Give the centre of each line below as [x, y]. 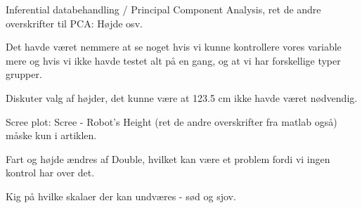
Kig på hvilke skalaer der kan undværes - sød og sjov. [121, 196]
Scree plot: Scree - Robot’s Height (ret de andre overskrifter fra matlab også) [172, 121]
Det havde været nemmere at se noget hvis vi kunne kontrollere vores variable [174, 47]
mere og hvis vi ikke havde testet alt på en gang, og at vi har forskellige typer [173, 60]
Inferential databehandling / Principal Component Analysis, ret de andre [163, 9]
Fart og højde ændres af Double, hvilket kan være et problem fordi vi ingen [168, 158]
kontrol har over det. [50, 173]
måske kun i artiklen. [51, 135]
